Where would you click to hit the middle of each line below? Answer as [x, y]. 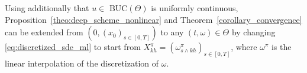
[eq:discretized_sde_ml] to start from [73, 47]
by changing [253, 32]
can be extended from [44, 32]
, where [244, 47]
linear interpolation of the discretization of [82, 63]
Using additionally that [47, 8]
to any [172, 32]
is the [281, 47]
